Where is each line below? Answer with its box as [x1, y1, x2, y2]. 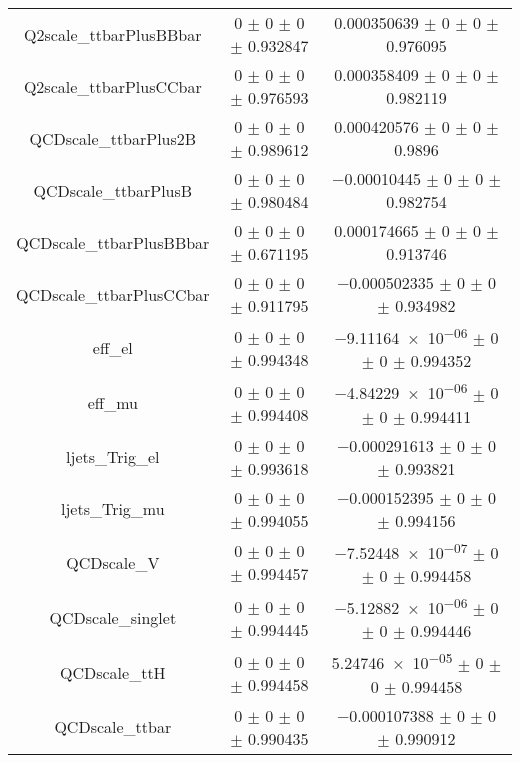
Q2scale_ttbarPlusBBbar [24, 22, 202, 46]
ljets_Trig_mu [60, 497, 165, 521]
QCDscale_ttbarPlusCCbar [16, 282, 210, 306]
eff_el [92, 336, 133, 360]
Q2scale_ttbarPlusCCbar [23, 74, 202, 98]
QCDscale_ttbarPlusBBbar [16, 230, 210, 254]
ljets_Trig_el [66, 445, 160, 469]
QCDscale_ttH [59, 661, 166, 685]
